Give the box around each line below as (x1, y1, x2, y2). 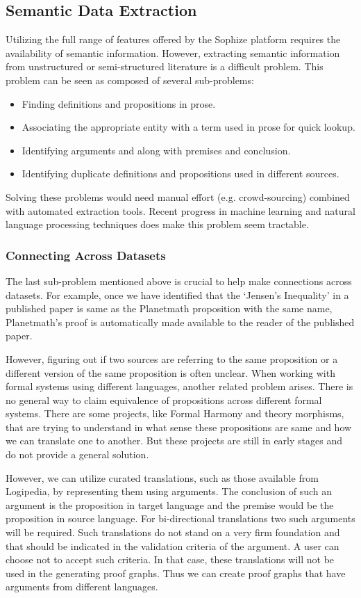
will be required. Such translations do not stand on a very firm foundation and (6, 525, 340, 540)
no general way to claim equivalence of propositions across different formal (6, 392, 322, 407)
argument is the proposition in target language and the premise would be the (6, 497, 334, 512)
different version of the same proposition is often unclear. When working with (6, 365, 335, 380)
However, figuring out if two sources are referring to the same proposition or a (6, 351, 338, 366)
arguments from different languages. (6, 579, 158, 594)
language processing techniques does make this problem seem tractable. (6, 217, 309, 232)
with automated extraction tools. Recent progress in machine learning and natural (6, 203, 355, 218)
